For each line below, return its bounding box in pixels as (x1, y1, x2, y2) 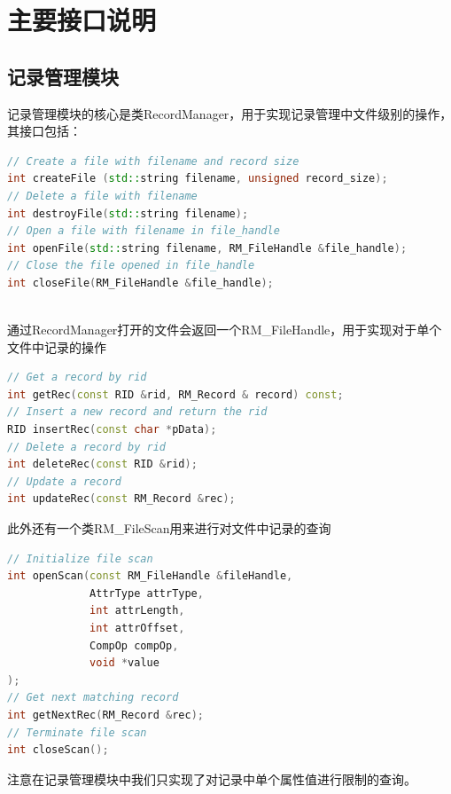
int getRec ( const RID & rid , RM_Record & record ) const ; (7, 388, 344, 401)
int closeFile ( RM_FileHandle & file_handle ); (7, 276, 274, 289)
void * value (89, 656, 159, 670)
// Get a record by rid (7, 371, 147, 384)
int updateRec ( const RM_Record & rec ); (7, 492, 236, 506)
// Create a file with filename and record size (7, 154, 299, 168)
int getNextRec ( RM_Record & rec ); (7, 708, 204, 721)
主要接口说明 (7, 2, 157, 38)
